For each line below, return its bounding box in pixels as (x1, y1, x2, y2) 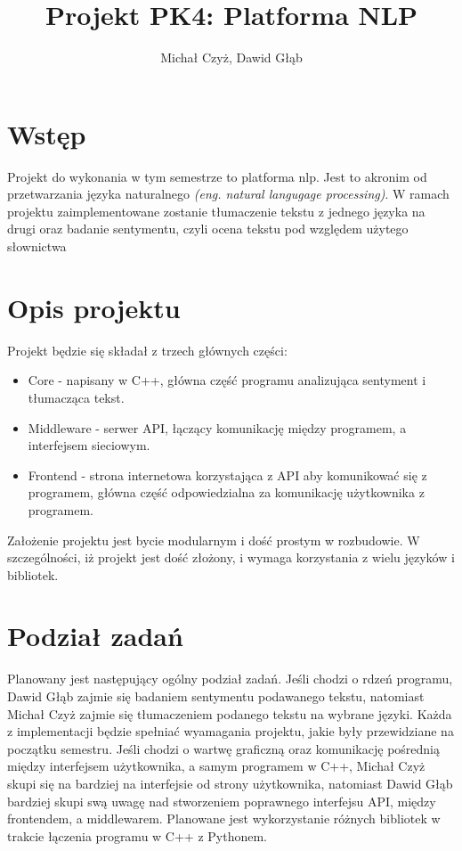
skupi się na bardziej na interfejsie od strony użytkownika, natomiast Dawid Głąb (7, 773, 453, 792)
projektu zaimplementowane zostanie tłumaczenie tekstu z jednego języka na (7, 201, 426, 220)
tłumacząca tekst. (28, 388, 125, 406)
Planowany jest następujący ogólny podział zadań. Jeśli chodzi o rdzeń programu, (7, 669, 453, 688)
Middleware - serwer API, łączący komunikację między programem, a (28, 418, 407, 437)
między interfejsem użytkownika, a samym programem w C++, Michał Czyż (7, 757, 426, 775)
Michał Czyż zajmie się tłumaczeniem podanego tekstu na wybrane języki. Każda (7, 704, 452, 723)
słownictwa (7, 237, 67, 256)
